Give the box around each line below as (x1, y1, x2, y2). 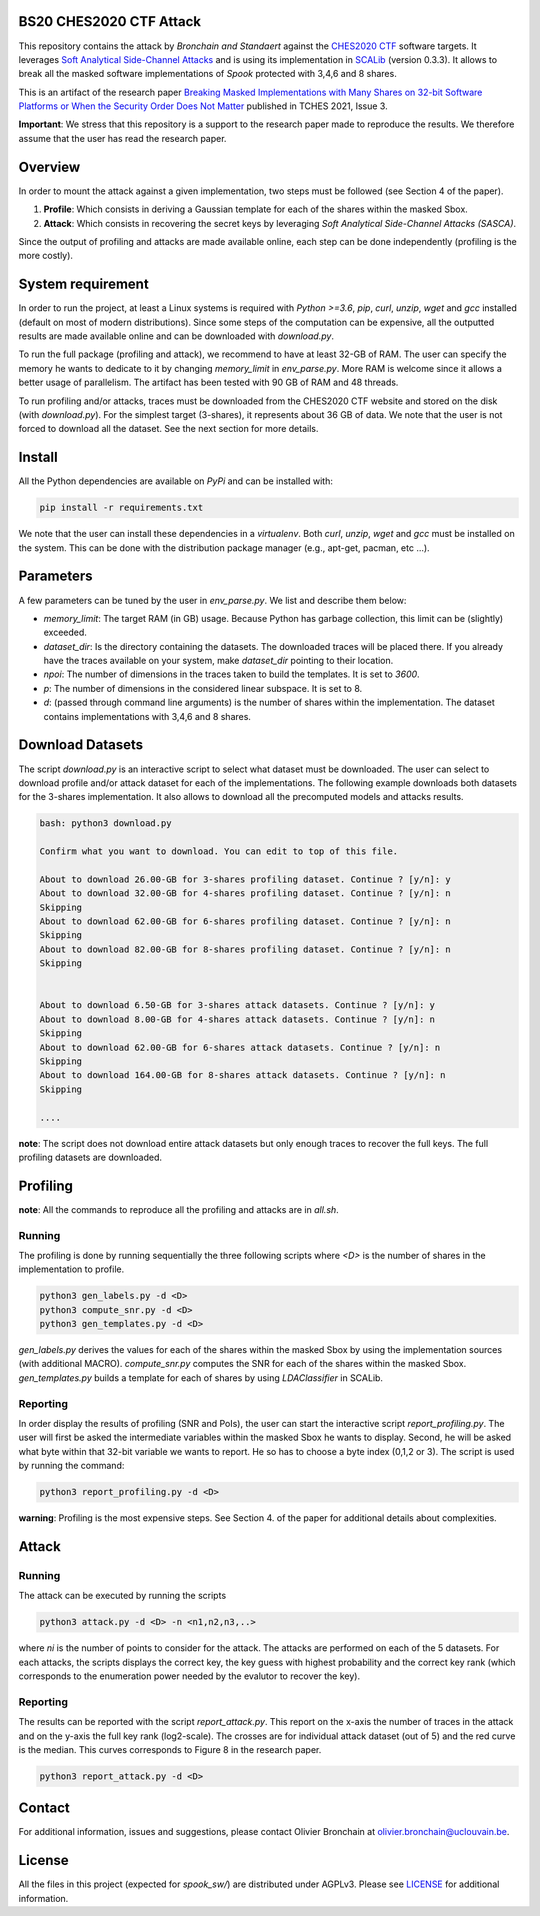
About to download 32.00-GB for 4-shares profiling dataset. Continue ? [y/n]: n (39, 888, 452, 899)
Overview (18, 158, 81, 175)
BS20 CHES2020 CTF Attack (18, 13, 202, 30)
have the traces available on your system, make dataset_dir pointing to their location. (43, 655, 394, 667)
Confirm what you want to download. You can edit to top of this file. (39, 846, 399, 857)
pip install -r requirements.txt (39, 502, 204, 514)
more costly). (18, 250, 74, 262)
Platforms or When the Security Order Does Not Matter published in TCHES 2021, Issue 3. (18, 100, 389, 112)
